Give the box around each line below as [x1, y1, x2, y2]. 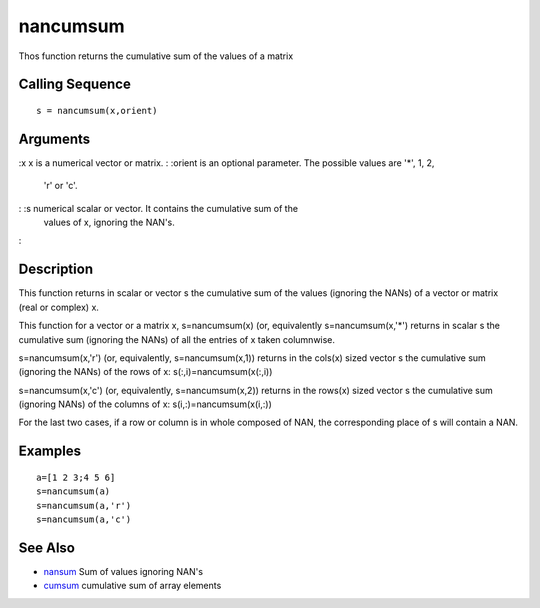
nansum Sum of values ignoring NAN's [43, 565, 204, 577]
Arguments [18, 130, 91, 147]
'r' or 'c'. [43, 180, 79, 192]
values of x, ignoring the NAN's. [43, 216, 175, 229]
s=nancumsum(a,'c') [36, 514, 132, 525]
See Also [18, 539, 75, 556]
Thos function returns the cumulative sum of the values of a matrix [18, 50, 294, 62]
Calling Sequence [18, 76, 132, 93]
